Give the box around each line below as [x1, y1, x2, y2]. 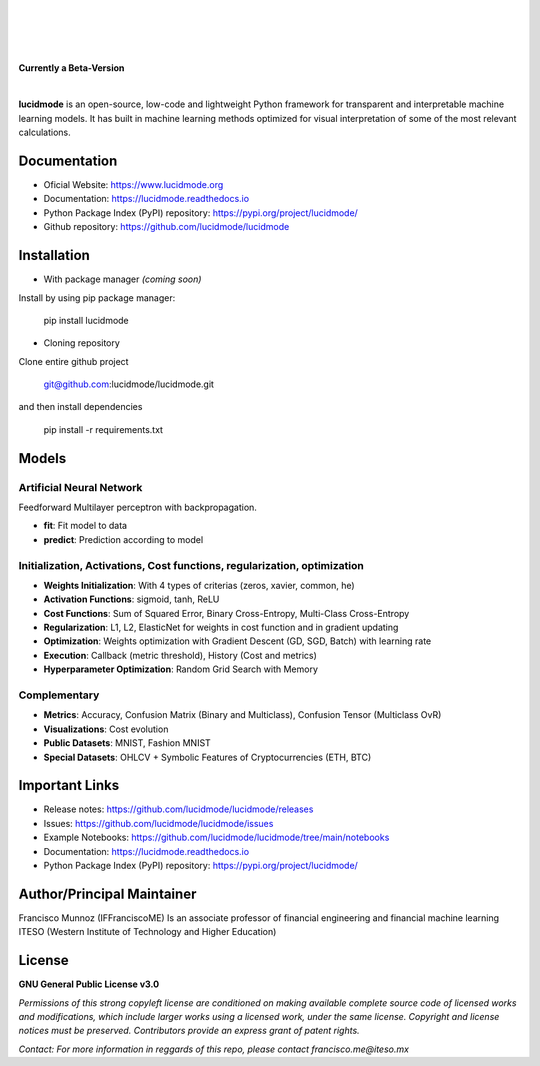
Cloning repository [43, 337, 120, 349]
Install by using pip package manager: [18, 291, 176, 304]
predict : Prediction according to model [43, 533, 204, 545]
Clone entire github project [18, 355, 129, 367]
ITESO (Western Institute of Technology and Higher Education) [18, 926, 277, 938]
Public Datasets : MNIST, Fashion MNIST [43, 737, 212, 749]
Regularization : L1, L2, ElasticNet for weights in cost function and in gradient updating [43, 621, 399, 634]
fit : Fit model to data [43, 520, 128, 532]
